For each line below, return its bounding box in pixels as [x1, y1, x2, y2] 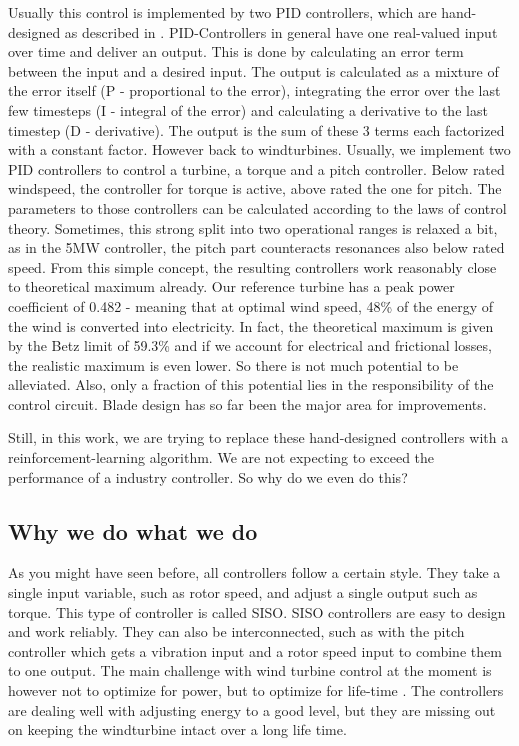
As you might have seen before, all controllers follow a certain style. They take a [8, 562, 501, 583]
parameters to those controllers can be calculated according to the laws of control [8, 197, 507, 218]
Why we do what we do [8, 515, 258, 546]
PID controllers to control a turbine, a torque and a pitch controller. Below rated [8, 158, 505, 179]
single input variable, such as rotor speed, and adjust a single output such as [8, 582, 478, 603]
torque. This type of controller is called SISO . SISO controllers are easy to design [8, 601, 506, 622]
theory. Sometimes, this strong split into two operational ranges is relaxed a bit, [8, 217, 498, 238]
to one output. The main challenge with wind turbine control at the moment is [8, 660, 492, 681]
